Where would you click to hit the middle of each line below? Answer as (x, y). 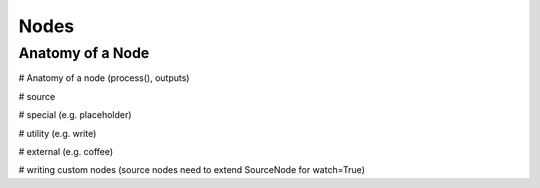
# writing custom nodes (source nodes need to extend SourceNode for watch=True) (191, 170)
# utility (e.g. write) (57, 133)
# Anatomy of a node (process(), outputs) (104, 78)
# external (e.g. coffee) (66, 151)
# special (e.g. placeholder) (75, 115)
